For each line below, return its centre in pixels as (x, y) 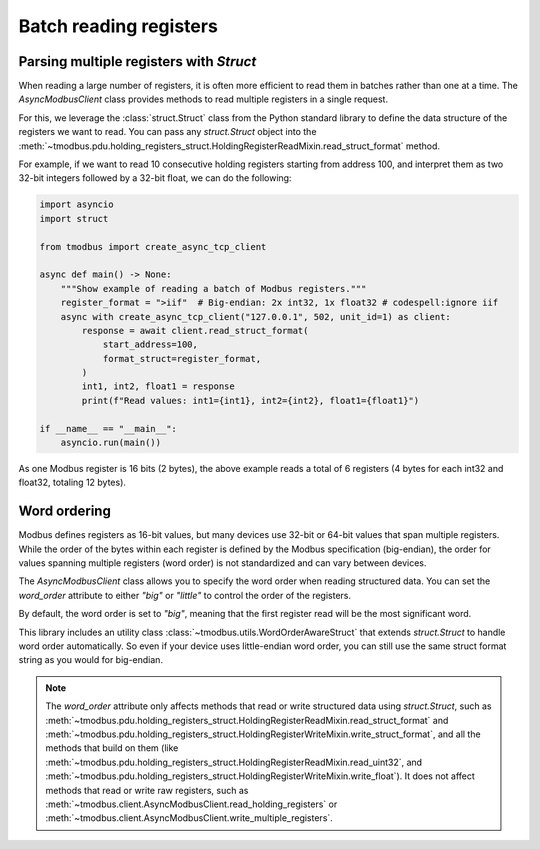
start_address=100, (150, 344)
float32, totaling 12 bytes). (72, 482)
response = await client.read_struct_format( (195, 330)
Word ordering (65, 511)
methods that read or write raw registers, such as (147, 790)
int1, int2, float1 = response (158, 386)
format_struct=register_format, (182, 358)
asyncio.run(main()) (111, 443)
